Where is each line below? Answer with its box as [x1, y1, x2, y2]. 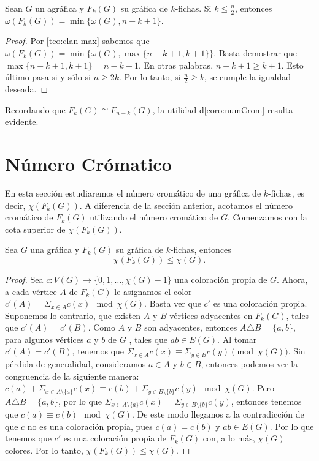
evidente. [5, 115, 39, 128]
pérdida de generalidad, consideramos [5, 357, 146, 370]
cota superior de [5, 222, 66, 235]
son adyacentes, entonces [144, 321, 237, 334]
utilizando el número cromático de [90, 211, 218, 223]
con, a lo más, [202, 432, 255, 444]
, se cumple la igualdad [204, 70, 291, 83]
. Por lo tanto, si [118, 70, 181, 83]
